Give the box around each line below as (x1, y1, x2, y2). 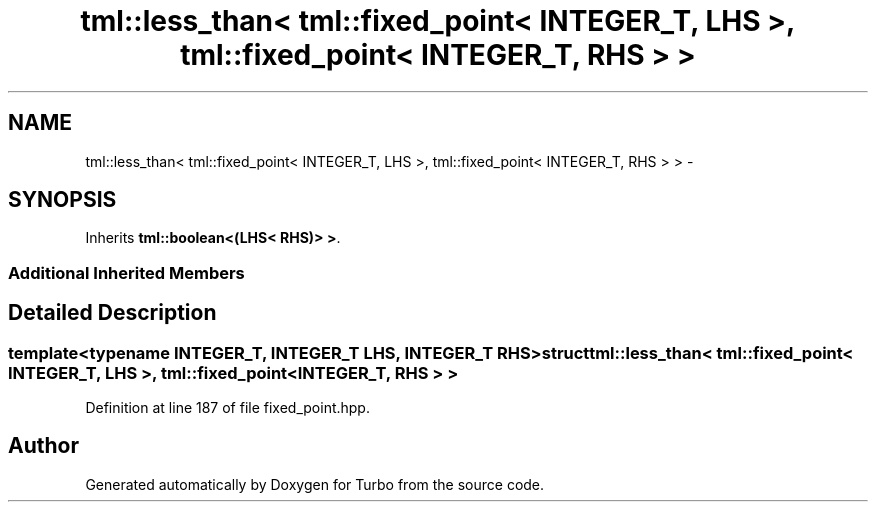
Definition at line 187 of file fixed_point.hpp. (85, 399, 370, 417)
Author (8, 433, 79, 459)
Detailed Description (8, 300, 217, 326)
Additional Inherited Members (8, 262, 245, 283)
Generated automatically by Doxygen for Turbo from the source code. (85, 475, 545, 493)
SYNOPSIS (8, 187, 117, 213)
